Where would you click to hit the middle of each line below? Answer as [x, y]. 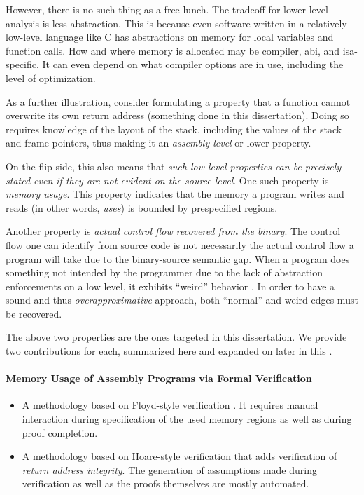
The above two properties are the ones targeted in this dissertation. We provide [176, 337]
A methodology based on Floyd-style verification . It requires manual [170, 405]
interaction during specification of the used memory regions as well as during [187, 419]
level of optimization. [51, 77]
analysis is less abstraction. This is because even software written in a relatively [176, 23]
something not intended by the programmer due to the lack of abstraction [164, 272]
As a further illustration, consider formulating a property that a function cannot [178, 101]
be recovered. [34, 313]
